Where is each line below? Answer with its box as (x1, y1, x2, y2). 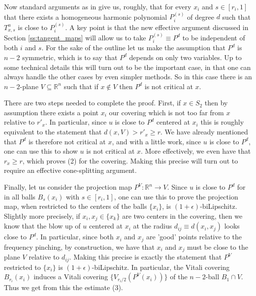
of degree (187, 11, 214, 22)
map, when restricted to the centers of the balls (4, 201, 147, 211)
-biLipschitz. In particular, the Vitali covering (92, 262, 230, 272)
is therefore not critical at (28, 136, 106, 146)
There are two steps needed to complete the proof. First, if (4, 98, 181, 108)
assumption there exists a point (4, 107, 99, 117)
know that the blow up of (4, 221, 81, 231)
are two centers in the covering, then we (122, 210, 243, 221)
